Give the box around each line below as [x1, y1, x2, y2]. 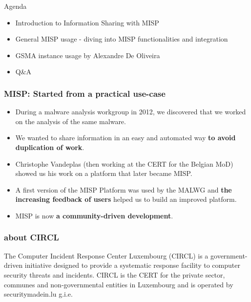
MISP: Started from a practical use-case [4, 87, 166, 99]
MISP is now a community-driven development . [15, 210, 173, 220]
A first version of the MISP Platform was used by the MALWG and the [15, 184, 232, 194]
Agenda [4, 1, 27, 11]
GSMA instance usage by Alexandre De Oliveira [15, 50, 160, 60]
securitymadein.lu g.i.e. [4, 289, 73, 299]
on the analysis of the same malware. [15, 116, 126, 126]
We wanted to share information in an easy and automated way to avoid [15, 132, 236, 143]
